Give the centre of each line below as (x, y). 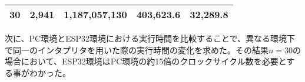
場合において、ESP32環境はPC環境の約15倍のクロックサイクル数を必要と (146, 61)
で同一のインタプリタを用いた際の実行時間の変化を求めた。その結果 (137, 49)
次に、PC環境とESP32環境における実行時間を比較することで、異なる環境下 (150, 38)
